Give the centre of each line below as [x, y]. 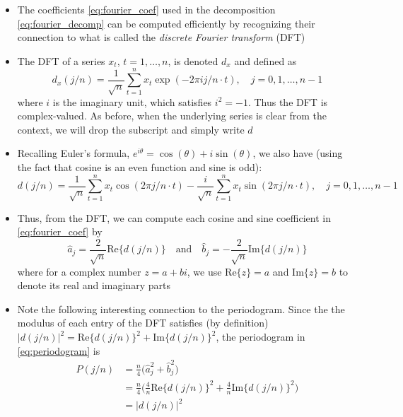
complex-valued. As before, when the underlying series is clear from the [172, 116]
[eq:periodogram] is [59, 350]
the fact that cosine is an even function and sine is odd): [140, 166]
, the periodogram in [261, 337]
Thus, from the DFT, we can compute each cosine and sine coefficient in [174, 217]
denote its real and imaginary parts [94, 285]
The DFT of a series [61, 60]
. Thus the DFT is [288, 101]
